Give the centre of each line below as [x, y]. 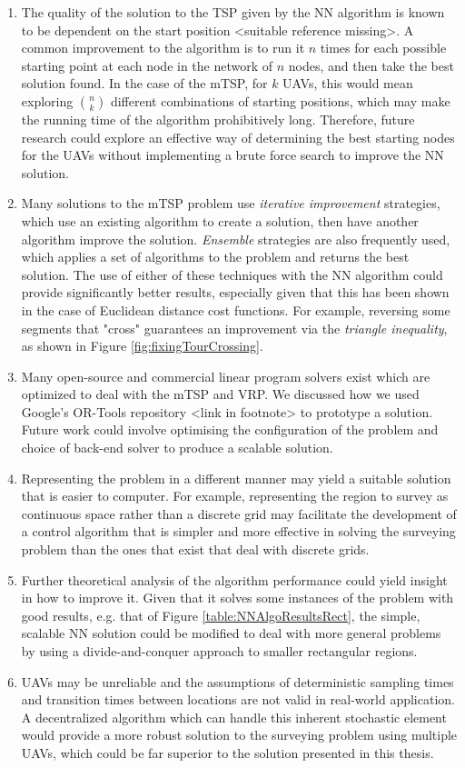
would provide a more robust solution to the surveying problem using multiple [239, 735]
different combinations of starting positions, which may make [280, 100]
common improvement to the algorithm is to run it [163, 48]
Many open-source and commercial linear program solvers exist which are [226, 376]
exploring [47, 100]
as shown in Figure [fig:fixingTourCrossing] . [142, 346]
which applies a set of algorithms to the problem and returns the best [215, 257]
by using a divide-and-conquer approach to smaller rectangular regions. [219, 651]
